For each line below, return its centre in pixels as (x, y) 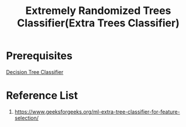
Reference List (42, 96)
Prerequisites (39, 56)
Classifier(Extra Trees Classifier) (98, 23)
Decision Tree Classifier (35, 72)
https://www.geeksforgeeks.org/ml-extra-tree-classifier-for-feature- (97, 111)
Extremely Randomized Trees (98, 11)
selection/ (27, 118)
